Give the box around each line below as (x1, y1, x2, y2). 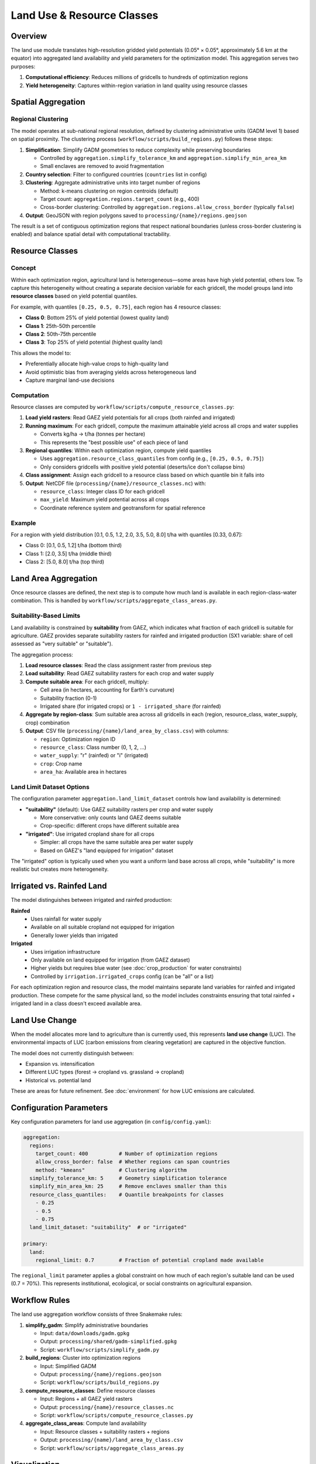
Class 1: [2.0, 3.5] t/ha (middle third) (25, 550, 112, 557)
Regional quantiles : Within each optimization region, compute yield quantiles (25, 447, 212, 454)
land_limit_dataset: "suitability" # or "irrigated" (29, 1224, 187, 1231)
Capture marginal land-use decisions (25, 377, 115, 384)
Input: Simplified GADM (40, 1362, 97, 1370)
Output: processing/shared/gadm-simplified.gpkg (40, 1338, 177, 1345)
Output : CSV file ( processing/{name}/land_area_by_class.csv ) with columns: (25, 727, 229, 734)
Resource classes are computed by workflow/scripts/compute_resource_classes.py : (11, 403, 235, 411)
